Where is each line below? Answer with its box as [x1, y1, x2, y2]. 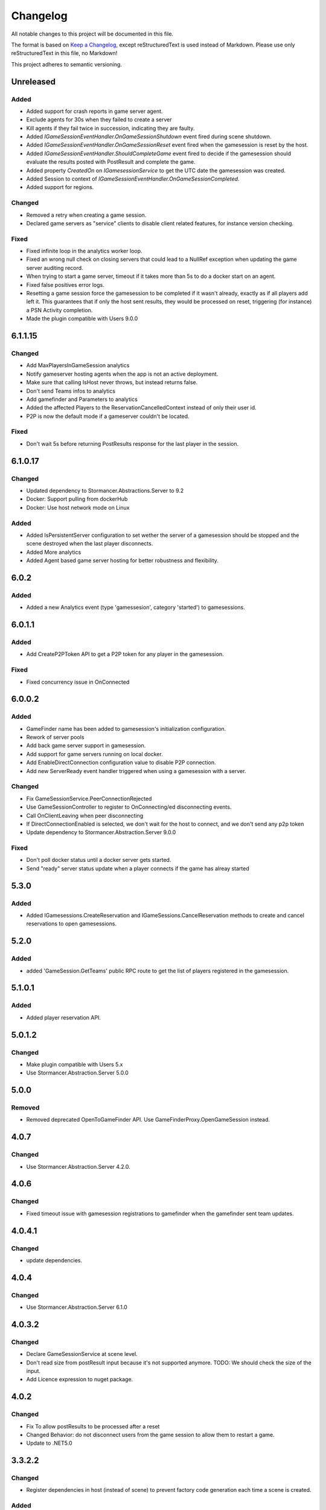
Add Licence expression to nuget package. [26, 1376, 133, 1383]
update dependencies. [26, 1256, 83, 1264]
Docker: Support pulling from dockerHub [26, 495, 128, 503]
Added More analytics [26, 548, 81, 556]
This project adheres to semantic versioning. [11, 60, 122, 68]
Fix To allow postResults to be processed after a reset [26, 1422, 160, 1430]
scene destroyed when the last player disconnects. [26, 540, 153, 547]
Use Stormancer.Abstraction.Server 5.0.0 [26, 1069, 129, 1076]
